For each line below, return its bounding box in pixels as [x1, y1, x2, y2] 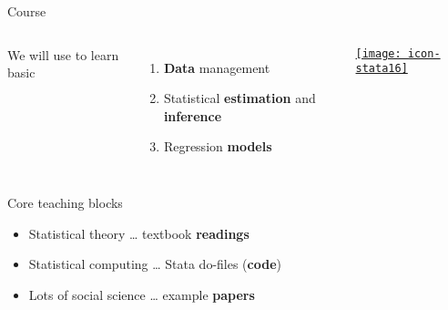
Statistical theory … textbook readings [28, 223, 249, 243]
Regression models [163, 137, 272, 156]
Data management [163, 57, 270, 77]
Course [7, 2, 46, 20]
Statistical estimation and [163, 88, 316, 108]
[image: [355, 46, 402, 60]
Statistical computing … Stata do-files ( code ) [28, 254, 281, 274]
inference [163, 106, 222, 125]
